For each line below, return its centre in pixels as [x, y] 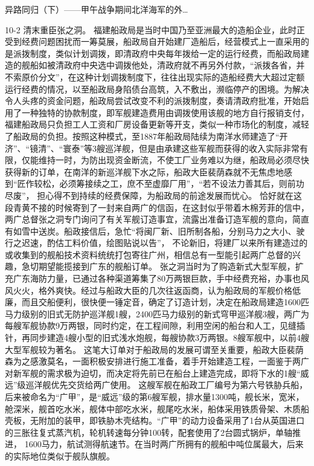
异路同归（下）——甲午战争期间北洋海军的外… [97, 9]
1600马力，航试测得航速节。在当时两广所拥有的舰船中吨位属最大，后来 [164, 444]
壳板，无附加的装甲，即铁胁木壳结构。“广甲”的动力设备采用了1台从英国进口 [155, 420]
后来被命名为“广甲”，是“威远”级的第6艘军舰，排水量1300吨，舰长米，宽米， [155, 396]
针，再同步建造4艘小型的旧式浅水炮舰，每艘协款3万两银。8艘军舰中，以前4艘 [157, 338]
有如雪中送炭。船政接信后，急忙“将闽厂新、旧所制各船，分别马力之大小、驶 [155, 231]
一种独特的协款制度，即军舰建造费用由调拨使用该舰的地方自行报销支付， [165, 112]
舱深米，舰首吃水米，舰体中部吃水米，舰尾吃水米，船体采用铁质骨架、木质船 [157, 408]
